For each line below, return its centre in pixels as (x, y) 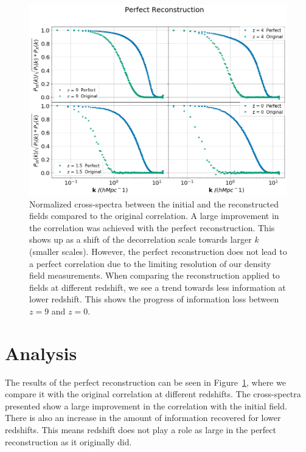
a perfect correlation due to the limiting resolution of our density (150, 263)
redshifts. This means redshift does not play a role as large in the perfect (141, 429)
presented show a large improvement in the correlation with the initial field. (146, 405)
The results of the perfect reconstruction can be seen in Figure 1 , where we (145, 382)
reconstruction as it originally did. (68, 441)
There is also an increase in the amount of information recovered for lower (143, 418)
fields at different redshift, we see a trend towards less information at (158, 287)
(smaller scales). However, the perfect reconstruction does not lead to (158, 251)
